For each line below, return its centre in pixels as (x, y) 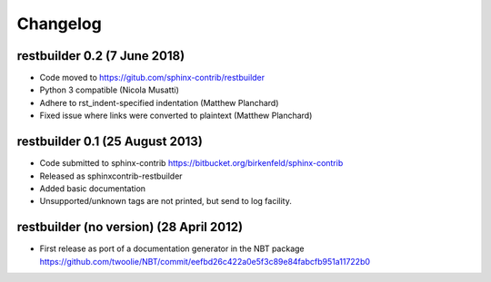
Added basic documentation (92, 188)
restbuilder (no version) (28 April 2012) (130, 227)
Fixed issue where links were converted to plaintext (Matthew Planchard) (176, 116)
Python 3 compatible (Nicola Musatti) (109, 90)
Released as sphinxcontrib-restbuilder (111, 176)
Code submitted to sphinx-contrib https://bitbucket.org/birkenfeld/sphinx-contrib (191, 163)
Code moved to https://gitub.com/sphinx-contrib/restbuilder (152, 78)
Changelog (59, 24)
